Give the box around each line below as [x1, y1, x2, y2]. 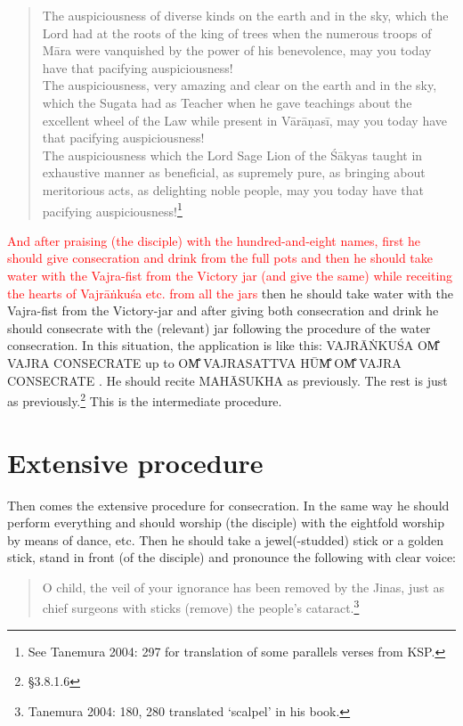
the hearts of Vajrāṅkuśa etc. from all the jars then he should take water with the [7, 283, 454, 302]
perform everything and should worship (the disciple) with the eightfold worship [7, 513, 444, 532]
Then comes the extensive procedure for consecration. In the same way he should [7, 495, 450, 514]
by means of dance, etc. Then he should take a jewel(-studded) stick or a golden [7, 530, 443, 549]
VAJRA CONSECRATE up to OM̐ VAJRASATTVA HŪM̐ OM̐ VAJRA [7, 353, 402, 371]
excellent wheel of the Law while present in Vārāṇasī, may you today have [42, 110, 448, 129]
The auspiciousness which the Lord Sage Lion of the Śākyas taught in [42, 145, 423, 164]
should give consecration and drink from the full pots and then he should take [7, 249, 434, 267]
